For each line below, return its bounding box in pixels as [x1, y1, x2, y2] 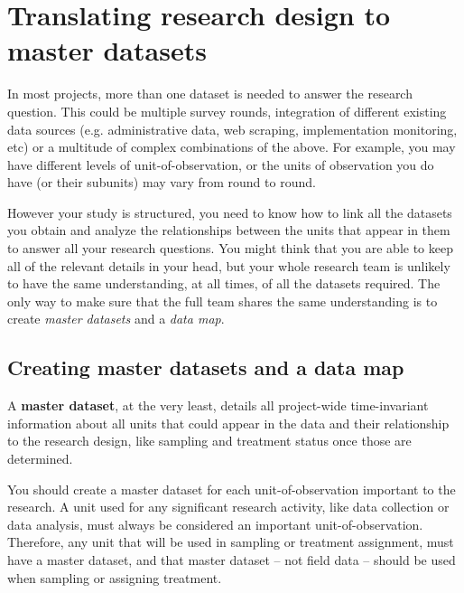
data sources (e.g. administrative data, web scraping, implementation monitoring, [7, 119, 458, 138]
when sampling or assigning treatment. [7, 568, 222, 587]
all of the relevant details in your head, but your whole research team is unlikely [7, 256, 450, 275]
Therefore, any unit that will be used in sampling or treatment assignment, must [7, 532, 454, 551]
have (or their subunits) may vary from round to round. [7, 173, 316, 192]
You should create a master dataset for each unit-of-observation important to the [7, 479, 456, 498]
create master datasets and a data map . [7, 309, 225, 328]
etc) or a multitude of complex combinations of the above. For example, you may [7, 137, 456, 156]
